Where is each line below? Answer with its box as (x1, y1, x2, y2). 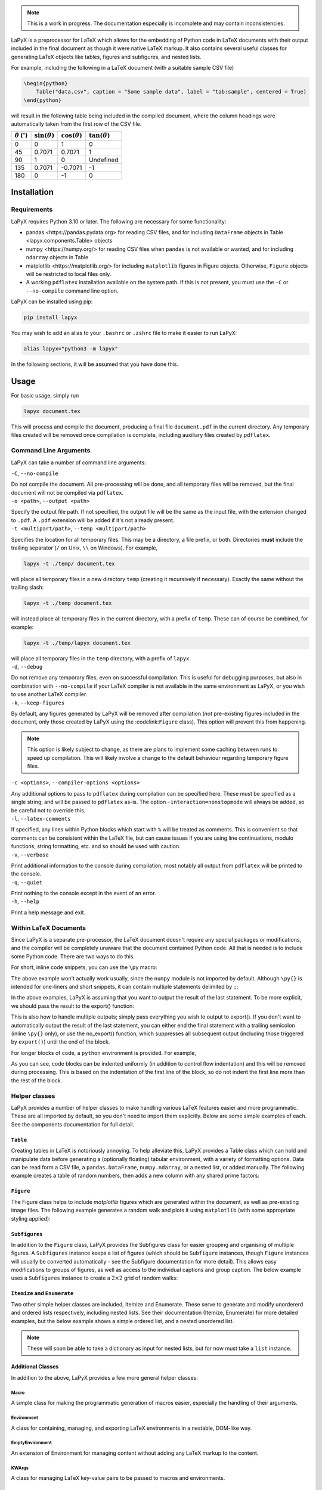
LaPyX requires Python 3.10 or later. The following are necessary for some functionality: (11, 218, 227, 225)
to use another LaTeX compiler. (11, 691, 88, 698)
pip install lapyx (23, 314, 78, 321)
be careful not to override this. (11, 806, 86, 814)
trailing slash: (11, 584, 44, 591)
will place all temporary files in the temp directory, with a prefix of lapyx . (11, 654, 191, 662)
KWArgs (11, 1465, 29, 1471)
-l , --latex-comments (11, 815, 71, 822)
